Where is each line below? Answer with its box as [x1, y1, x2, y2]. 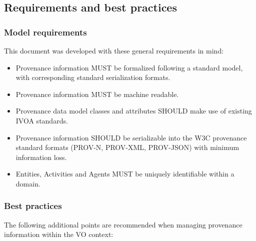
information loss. [15, 151, 67, 162]
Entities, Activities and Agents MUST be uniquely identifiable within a [15, 168, 234, 179]
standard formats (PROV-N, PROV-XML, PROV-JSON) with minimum [15, 142, 239, 152]
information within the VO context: [4, 229, 113, 239]
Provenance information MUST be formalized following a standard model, [15, 62, 243, 72]
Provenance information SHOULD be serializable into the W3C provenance [15, 132, 247, 142]
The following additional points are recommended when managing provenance [4, 219, 242, 229]
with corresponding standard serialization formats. [15, 72, 170, 82]
